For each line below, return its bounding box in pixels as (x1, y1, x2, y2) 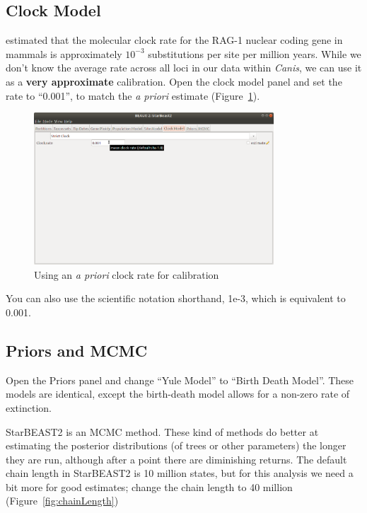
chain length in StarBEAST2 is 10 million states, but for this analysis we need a (6, 466, 354, 480)
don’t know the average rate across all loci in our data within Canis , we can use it (6, 60, 362, 75)
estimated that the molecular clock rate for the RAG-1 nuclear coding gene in (6, 33, 343, 47)
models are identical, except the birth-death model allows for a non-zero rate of (6, 386, 350, 401)
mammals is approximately (6, 46, 122, 61)
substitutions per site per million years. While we (148, 46, 361, 61)
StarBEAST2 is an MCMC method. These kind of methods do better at (6, 424, 319, 439)
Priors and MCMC (6, 339, 148, 361)
